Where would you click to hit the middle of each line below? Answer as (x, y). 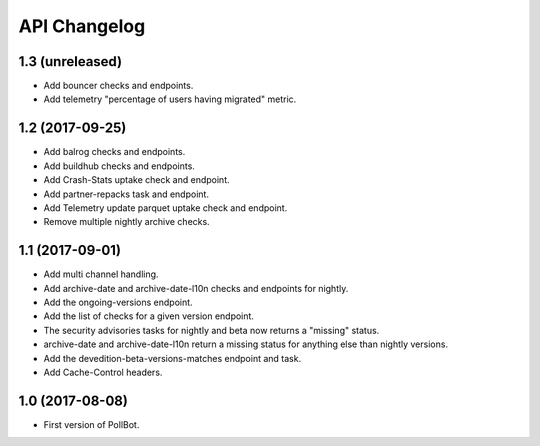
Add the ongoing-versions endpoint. (118, 302)
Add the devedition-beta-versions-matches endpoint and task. (172, 358)
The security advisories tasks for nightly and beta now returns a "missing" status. (211, 330)
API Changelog (82, 26)
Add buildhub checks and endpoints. (119, 166)
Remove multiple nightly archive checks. (126, 222)
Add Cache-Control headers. (103, 372)
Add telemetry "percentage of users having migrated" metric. (170, 99)
